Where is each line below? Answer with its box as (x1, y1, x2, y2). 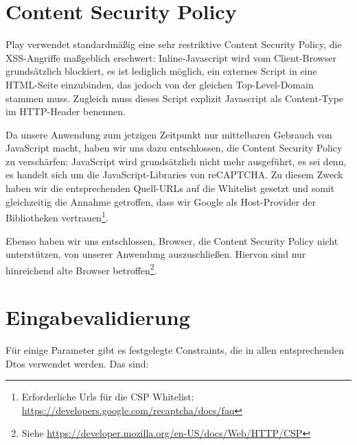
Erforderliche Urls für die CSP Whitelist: (21, 389, 194, 404)
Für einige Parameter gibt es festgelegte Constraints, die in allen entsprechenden (5, 343, 344, 357)
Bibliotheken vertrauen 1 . (5, 208, 108, 224)
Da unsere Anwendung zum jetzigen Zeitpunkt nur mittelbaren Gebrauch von (5, 127, 332, 141)
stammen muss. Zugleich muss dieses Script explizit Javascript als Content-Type (5, 91, 344, 105)
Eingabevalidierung (5, 303, 190, 331)
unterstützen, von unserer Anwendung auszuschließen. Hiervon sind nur (5, 247, 306, 261)
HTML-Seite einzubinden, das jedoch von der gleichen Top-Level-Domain (5, 77, 314, 91)
